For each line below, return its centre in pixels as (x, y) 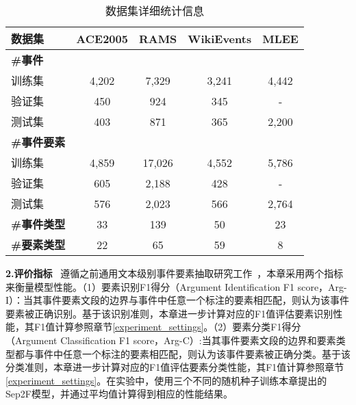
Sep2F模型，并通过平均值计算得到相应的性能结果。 (119, 394)
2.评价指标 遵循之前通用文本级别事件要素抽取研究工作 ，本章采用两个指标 (175, 273)
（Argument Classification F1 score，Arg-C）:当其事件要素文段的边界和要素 (171, 340)
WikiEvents (220, 38)
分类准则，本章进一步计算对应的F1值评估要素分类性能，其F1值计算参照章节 (175, 367)
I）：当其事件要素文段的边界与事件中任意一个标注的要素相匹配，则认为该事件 (178, 300)
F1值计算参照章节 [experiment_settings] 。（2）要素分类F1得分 (167, 327)
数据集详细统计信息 (154, 11)
